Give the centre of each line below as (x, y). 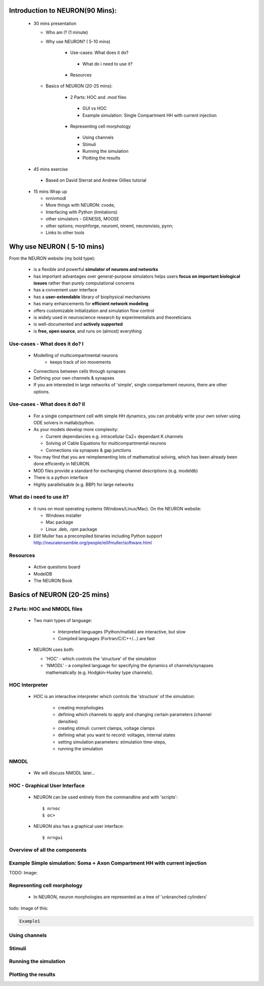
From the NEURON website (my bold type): (52, 258)
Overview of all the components (48, 850)
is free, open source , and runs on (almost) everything (88, 331)
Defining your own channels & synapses (74, 378)
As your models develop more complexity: (76, 430)
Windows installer (64, 515)
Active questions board (57, 567)
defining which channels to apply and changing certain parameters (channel (135, 715)
